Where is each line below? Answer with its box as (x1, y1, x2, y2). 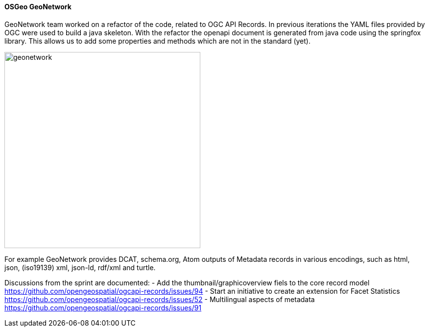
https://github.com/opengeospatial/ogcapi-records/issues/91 (4, 303, 202, 312)
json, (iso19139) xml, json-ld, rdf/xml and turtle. (4, 263, 156, 272)
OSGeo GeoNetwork (4, 2, 71, 11)
